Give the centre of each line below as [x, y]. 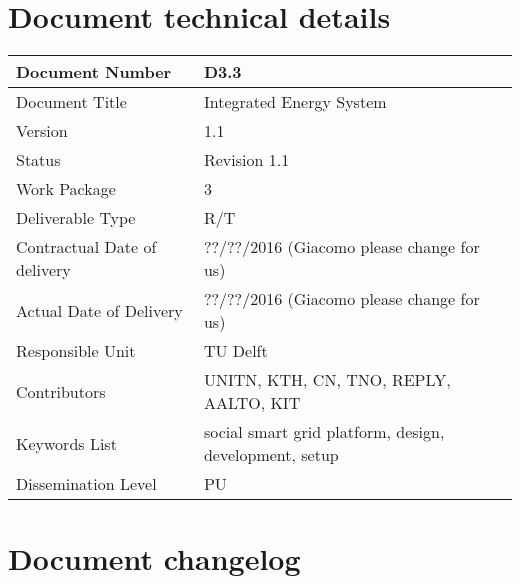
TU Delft [235, 351]
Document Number [94, 72]
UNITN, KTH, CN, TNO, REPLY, [327, 380]
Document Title [71, 102]
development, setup [271, 455]
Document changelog [154, 558]
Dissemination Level [86, 484]
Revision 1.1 [246, 160]
